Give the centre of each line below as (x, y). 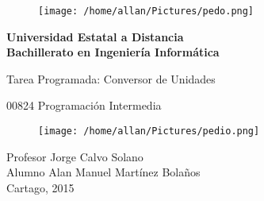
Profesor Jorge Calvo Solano (75, 156)
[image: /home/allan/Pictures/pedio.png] (149, 131)
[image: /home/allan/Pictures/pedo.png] (146, 11)
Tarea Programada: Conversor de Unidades (111, 78)
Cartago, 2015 (40, 187)
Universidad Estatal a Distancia (95, 36)
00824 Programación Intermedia (84, 105)
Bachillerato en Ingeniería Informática (113, 52)
